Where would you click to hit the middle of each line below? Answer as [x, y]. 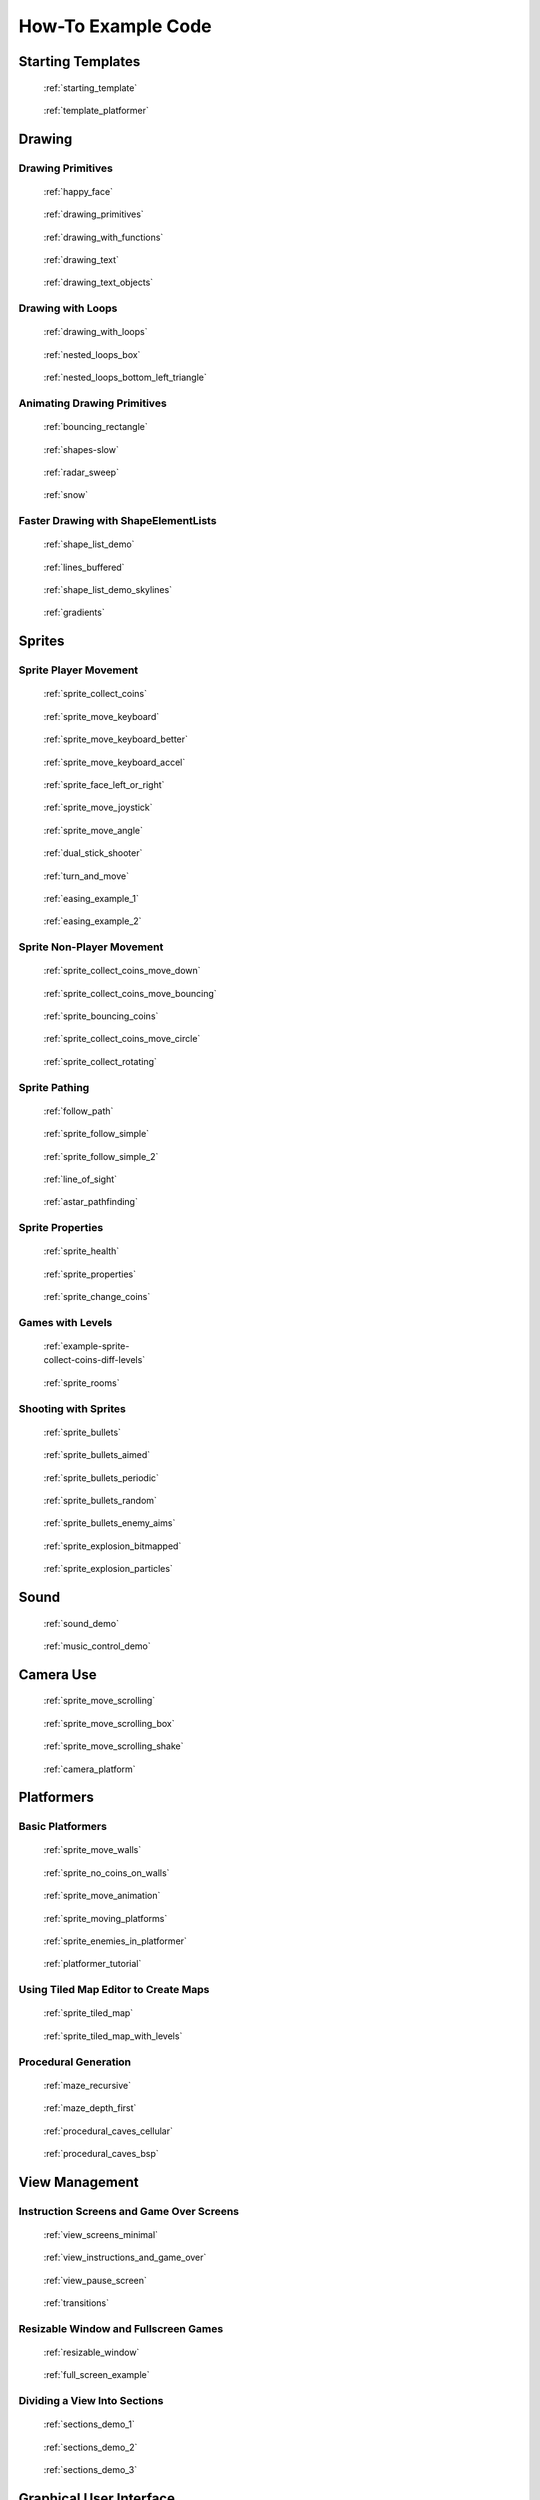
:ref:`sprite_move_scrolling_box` [109, 1723]
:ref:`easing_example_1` [91, 898]
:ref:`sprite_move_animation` [102, 1896]
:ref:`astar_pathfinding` [91, 1202]
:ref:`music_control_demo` [97, 1646]
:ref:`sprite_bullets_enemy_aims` [109, 1523]
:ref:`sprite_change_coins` [97, 1297]
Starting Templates [79, 61]
